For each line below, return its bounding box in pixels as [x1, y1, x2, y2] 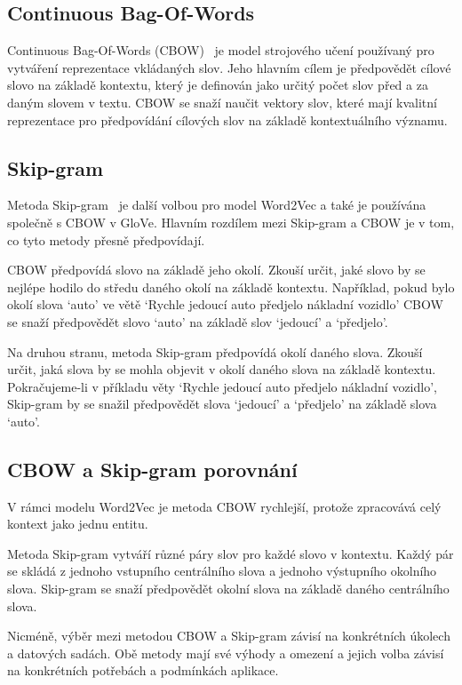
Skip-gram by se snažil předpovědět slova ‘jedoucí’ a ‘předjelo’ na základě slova [7, 394, 437, 413]
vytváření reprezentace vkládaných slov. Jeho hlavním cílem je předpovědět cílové [7, 58, 451, 76]
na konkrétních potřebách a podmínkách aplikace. [7, 661, 279, 680]
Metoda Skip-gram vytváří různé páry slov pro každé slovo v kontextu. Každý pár [7, 544, 454, 562]
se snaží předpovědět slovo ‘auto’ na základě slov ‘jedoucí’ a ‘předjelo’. [7, 312, 388, 331]
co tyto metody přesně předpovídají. [7, 230, 205, 249]
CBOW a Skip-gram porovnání [7, 455, 298, 482]
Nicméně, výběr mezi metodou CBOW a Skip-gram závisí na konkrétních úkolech [7, 626, 450, 645]
